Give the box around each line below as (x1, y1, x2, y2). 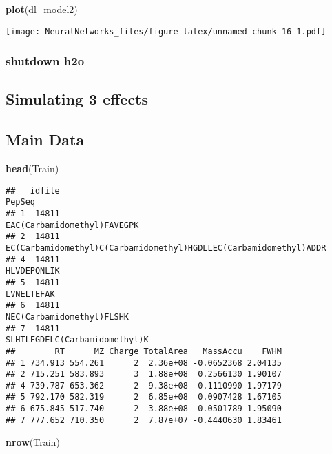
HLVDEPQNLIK (6, 266, 60, 276)
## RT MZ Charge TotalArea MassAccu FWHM (6, 346, 282, 356)
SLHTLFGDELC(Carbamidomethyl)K (6, 335, 149, 345)
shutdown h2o (6, 52, 85, 70)
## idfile (6, 185, 60, 196)
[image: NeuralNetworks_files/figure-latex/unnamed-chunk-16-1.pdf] (6, 26, 326, 37)
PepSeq (6, 197, 35, 207)
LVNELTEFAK (6, 289, 55, 299)
